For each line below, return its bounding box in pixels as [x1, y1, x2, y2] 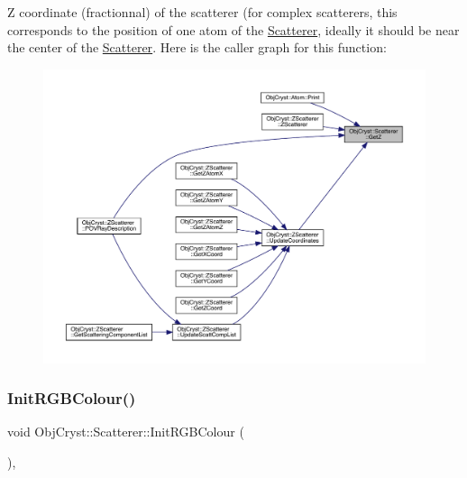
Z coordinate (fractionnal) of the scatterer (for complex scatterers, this [7, 3, 398, 21]
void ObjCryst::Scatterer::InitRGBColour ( [7, 422, 244, 441]
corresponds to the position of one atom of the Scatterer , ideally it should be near [7, 20, 460, 39]
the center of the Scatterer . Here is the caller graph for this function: [7, 38, 387, 57]
